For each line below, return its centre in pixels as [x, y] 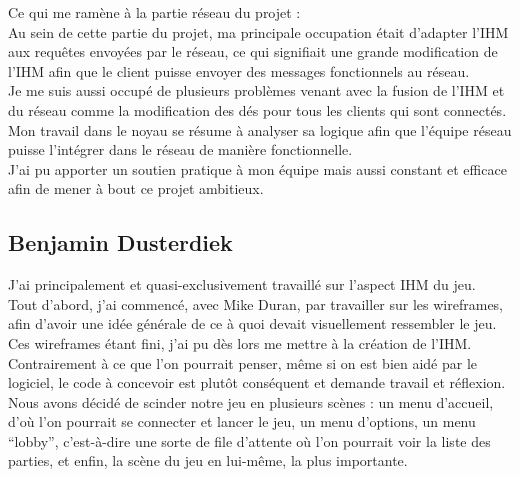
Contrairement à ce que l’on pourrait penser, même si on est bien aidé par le [243, 362]
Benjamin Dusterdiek [120, 242]
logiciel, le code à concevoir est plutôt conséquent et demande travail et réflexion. [257, 382]
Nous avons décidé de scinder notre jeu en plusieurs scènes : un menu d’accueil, [251, 401]
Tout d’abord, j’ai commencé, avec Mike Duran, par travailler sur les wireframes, [256, 303]
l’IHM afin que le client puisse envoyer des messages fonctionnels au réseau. [239, 70]
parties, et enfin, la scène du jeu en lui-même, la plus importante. [208, 460]
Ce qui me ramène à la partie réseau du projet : [154, 12]
